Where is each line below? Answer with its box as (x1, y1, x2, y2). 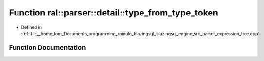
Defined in (21, 24, 42, 30)
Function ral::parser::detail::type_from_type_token (9, 7, 218, 18)
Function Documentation (9, 44, 86, 52)
